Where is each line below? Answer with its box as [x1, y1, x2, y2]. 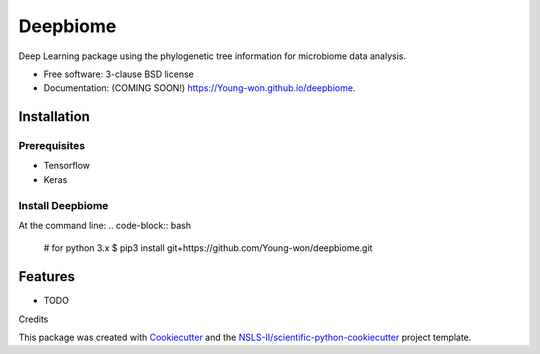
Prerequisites [18, 139, 85, 153]
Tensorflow [43, 160, 90, 172]
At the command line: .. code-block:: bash [18, 220, 192, 232]
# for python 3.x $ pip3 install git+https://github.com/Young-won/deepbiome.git [43, 242, 373, 254]
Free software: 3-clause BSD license [43, 68, 194, 80]
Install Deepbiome [18, 198, 109, 212]
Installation [18, 108, 90, 125]
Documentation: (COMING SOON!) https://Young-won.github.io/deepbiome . [43, 82, 356, 94]
